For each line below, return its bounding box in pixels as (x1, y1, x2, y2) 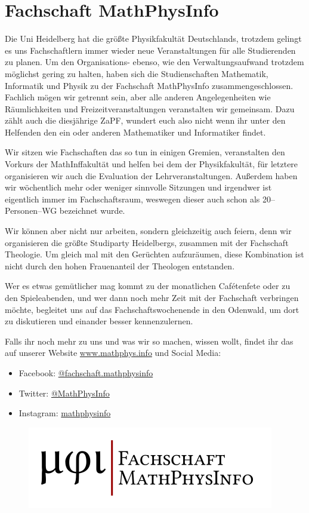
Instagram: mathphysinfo (18, 407, 111, 419)
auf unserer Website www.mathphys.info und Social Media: (5, 346, 221, 359)
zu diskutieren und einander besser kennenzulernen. (5, 315, 193, 327)
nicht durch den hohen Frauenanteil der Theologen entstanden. (5, 259, 235, 272)
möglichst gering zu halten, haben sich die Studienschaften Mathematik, (5, 67, 268, 79)
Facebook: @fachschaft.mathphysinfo (18, 366, 153, 379)
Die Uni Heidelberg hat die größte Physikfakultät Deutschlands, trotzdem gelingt (5, 32, 302, 45)
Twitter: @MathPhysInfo (18, 386, 110, 399)
